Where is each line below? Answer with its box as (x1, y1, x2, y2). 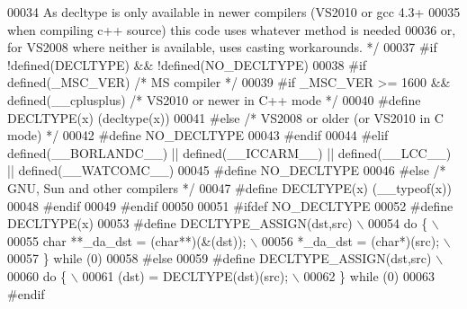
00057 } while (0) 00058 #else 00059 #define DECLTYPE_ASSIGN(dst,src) (7, 249, 432, 268)
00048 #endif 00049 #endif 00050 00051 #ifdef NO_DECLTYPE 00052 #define (7, 196, 454, 215)
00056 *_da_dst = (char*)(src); (261, 231, 440, 250)
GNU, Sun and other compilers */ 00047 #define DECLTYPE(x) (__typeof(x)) (7, 178, 452, 197)
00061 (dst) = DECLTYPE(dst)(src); (82, 266, 289, 285)
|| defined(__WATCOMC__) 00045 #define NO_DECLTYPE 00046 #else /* (7, 161, 446, 180)
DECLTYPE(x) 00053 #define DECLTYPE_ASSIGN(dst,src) (7, 214, 353, 233)
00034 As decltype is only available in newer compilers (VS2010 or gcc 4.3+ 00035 (7, 3, 461, 21)
